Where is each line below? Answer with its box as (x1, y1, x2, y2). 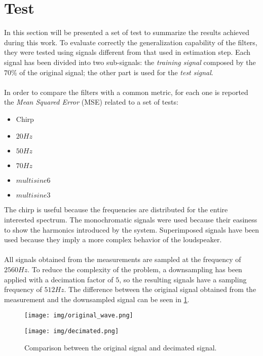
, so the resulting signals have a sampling (119, 274, 247, 284)
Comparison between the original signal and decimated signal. (24, 342, 217, 352)
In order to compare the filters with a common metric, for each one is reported (4, 86, 248, 97)
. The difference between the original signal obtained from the (64, 284, 256, 295)
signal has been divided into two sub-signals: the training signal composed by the (4, 56, 256, 67)
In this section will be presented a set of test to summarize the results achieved (4, 27, 250, 38)
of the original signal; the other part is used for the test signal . (19, 67, 213, 77)
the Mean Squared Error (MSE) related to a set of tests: (4, 96, 178, 107)
